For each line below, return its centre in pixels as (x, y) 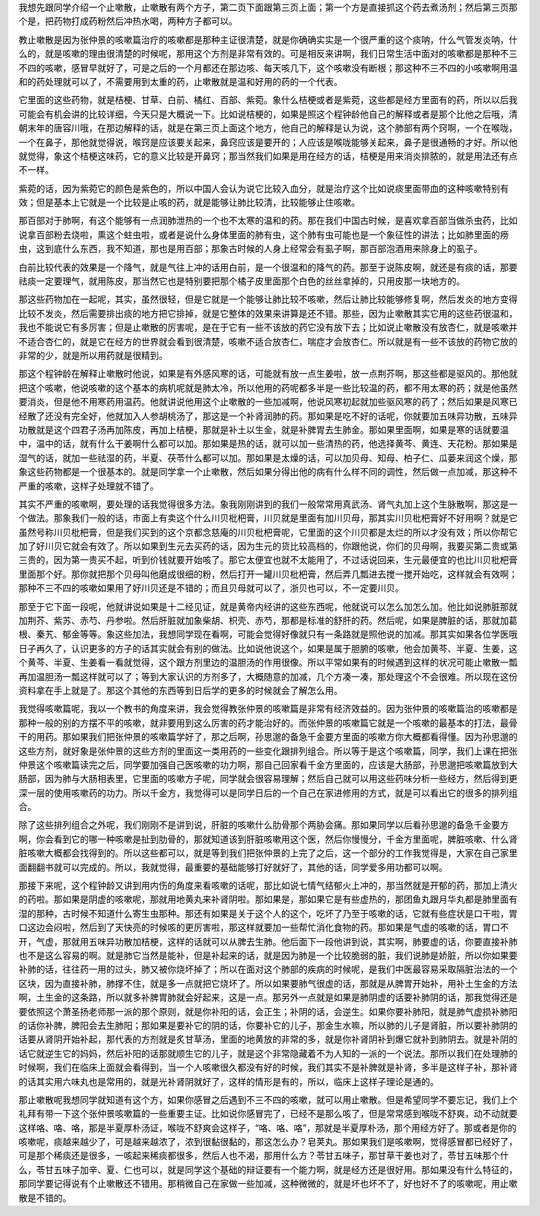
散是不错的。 (45, 1197)
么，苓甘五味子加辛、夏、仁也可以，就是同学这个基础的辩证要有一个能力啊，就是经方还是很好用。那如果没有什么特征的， (268, 1169)
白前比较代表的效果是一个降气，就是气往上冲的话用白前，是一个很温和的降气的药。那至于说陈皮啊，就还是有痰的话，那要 (268, 267)
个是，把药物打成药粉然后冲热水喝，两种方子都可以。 (128, 21)
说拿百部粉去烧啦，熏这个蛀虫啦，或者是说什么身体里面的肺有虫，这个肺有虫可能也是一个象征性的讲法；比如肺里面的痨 (263, 234)
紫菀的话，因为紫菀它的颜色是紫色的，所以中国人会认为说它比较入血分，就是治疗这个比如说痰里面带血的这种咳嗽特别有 (263, 188)
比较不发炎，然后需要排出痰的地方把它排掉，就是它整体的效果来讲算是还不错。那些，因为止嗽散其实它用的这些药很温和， (268, 313)
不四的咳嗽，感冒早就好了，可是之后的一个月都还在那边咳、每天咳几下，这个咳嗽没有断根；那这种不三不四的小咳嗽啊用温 (268, 67)
